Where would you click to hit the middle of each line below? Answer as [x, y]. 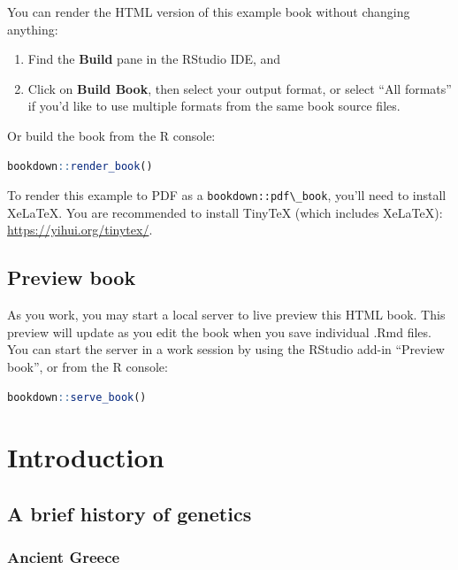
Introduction [86, 457]
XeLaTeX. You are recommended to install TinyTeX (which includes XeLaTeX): [225, 212]
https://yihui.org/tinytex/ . [80, 230]
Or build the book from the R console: [111, 135]
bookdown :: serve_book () [77, 397]
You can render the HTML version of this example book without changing [209, 12]
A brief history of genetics [130, 513]
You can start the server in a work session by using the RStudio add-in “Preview [226, 349]
